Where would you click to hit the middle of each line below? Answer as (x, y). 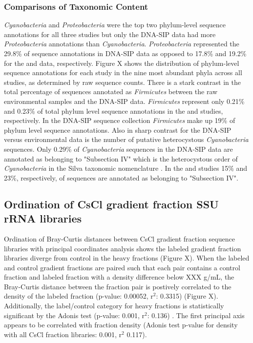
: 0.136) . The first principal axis (196, 315)
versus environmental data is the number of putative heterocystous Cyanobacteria (126, 139)
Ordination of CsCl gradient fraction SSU (111, 204)
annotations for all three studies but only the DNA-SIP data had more (110, 34)
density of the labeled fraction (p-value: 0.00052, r (79, 296)
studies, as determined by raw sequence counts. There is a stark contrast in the (122, 82)
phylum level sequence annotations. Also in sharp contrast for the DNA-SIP (118, 130)
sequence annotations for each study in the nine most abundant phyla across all (123, 72)
